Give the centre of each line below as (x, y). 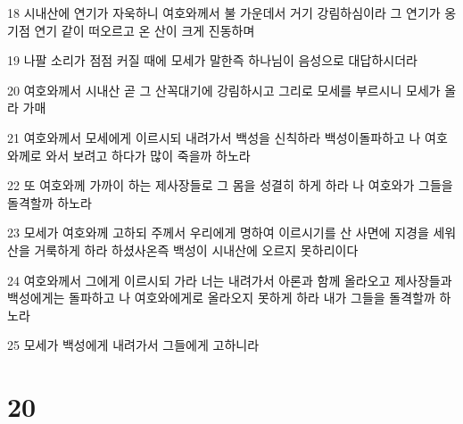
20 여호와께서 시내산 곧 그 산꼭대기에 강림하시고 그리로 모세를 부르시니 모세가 (224, 90)
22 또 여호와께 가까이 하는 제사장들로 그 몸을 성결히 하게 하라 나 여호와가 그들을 (230, 185)
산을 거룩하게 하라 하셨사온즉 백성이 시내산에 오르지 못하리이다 (183, 249)
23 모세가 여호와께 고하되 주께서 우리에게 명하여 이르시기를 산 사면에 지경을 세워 (232, 233)
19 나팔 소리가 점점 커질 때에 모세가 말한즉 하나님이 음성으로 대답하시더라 (212, 60)
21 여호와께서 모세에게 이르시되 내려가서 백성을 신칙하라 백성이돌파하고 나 (214, 137)
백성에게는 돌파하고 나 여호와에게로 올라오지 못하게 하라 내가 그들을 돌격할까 (221, 298)
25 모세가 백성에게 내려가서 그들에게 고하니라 (133, 345)
